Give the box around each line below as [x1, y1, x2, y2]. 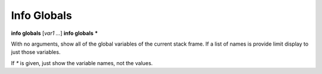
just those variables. [11, 49, 61, 56]
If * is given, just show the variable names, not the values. [11, 59, 153, 66]
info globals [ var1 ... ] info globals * [11, 30, 98, 37]
